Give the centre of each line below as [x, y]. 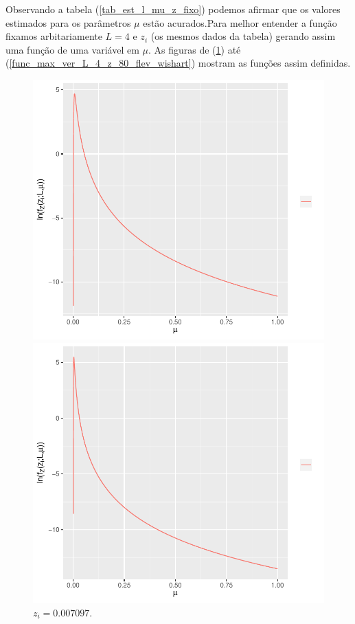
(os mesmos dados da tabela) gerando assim [243, 36]
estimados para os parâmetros [68, 22]
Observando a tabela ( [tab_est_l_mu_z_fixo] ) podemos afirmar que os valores [173, 9]
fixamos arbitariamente [54, 36]
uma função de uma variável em [72, 49]
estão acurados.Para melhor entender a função [240, 22]
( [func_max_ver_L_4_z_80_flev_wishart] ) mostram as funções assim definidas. [178, 63]
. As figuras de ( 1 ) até [194, 49]
